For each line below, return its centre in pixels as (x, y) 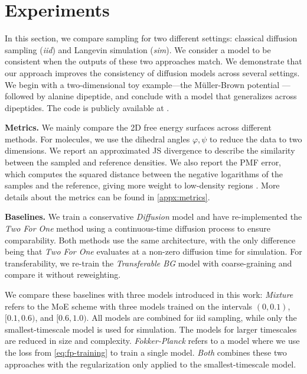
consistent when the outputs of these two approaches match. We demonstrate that (153, 61)
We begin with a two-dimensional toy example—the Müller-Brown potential (142, 84)
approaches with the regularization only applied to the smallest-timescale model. (151, 364)
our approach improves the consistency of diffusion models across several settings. (152, 72)
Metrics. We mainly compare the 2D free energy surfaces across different (138, 127)
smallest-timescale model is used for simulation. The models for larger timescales (151, 329)
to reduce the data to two (256, 139)
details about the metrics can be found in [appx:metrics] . (107, 196)
